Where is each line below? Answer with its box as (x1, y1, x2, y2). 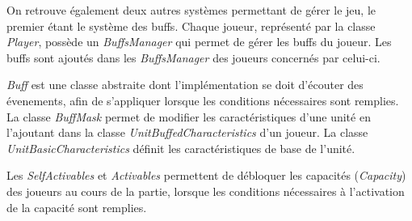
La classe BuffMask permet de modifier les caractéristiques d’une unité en (6, 108, 371, 125)
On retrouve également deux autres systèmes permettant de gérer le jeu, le (6, 2, 376, 18)
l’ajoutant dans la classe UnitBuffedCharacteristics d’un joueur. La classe (6, 124, 368, 141)
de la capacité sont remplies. (6, 198, 147, 215)
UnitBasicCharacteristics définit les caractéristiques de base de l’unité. (6, 139, 355, 156)
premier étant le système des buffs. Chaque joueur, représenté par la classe (6, 17, 376, 34)
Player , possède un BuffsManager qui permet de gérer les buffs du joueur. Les (6, 33, 392, 50)
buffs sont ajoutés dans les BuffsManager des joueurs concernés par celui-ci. (6, 49, 380, 66)
